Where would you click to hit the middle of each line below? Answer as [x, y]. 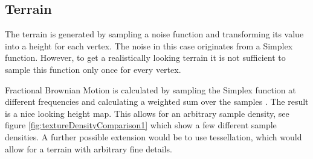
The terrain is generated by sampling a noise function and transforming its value [154, 34]
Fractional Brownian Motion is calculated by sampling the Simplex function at [150, 89]
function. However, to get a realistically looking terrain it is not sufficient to [145, 58]
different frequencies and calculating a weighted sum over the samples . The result [157, 101]
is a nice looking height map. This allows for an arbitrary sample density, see [147, 113]
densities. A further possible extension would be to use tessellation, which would [153, 136]
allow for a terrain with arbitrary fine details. [89, 148]
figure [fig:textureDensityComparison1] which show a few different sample [141, 125]
